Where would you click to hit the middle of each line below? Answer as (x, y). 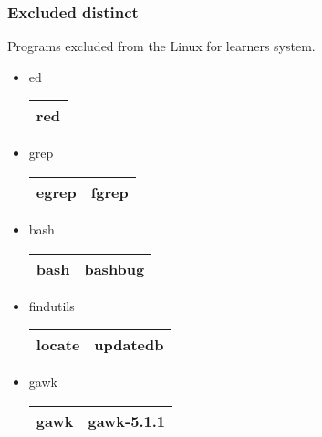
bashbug (114, 268)
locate (58, 345)
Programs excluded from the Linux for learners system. (161, 46)
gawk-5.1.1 (127, 421)
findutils (52, 305)
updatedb (129, 345)
